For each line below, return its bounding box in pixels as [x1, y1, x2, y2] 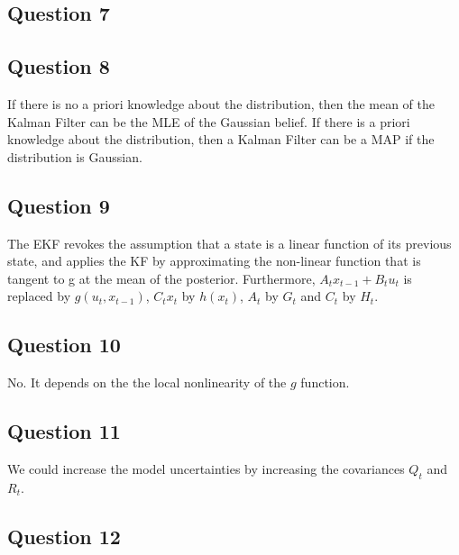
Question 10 [7, 331, 121, 359]
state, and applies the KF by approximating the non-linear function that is [7, 251, 421, 270]
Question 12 [7, 522, 121, 550]
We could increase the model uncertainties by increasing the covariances [7, 459, 405, 478]
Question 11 [7, 417, 121, 445]
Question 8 [7, 52, 110, 80]
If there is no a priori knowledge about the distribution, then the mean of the [7, 94, 436, 113]
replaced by [7, 287, 71, 305]
